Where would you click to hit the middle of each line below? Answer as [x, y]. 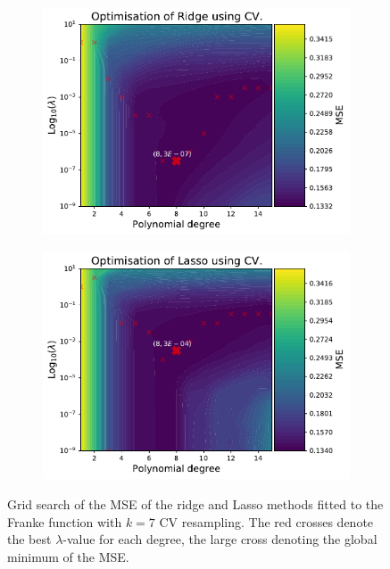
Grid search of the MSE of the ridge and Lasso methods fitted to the [195, 503]
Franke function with [65, 521]
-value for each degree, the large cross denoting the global [220, 539]
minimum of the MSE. [68, 556]
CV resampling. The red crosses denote [266, 521]
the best [29, 539]
